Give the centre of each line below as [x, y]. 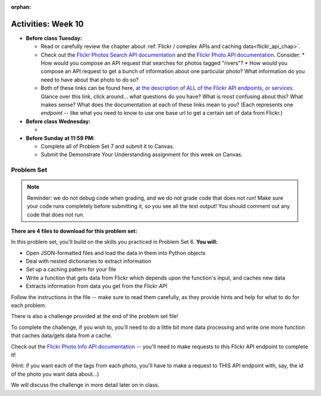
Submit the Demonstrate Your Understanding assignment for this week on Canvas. [142, 155]
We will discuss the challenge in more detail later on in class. [85, 385]
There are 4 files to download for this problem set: [74, 231]
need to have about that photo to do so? [90, 80]
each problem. [29, 306]
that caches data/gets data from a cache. [62, 335]
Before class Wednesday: [58, 121]
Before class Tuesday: [54, 38]
